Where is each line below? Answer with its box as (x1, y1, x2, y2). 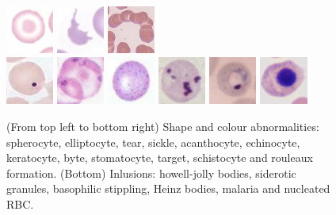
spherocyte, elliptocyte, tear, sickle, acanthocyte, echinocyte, (6, 133, 300, 150)
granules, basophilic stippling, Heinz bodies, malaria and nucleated (6, 180, 330, 197)
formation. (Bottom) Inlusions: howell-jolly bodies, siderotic (6, 164, 296, 181)
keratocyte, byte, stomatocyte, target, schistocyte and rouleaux (6, 149, 313, 166)
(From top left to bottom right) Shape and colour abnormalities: (6, 117, 319, 134)
